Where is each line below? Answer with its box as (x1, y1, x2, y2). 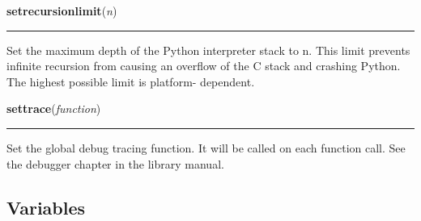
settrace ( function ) (6, 100, 101, 117)
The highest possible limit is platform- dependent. (6, 73, 255, 90)
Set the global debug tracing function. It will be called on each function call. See (6, 139, 406, 156)
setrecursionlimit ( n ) (6, 2, 117, 19)
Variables (6, 194, 86, 219)
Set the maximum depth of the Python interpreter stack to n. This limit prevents (6, 41, 410, 58)
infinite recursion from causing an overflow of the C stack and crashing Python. (6, 57, 401, 74)
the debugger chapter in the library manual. (6, 155, 224, 172)
